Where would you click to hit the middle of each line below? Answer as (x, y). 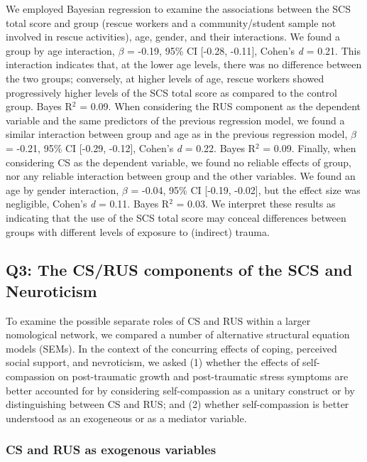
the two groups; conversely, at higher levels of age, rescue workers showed (165, 78)
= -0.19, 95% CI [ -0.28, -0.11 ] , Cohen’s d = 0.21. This (243, 50)
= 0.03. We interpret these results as (256, 204)
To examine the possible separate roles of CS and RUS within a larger (158, 320)
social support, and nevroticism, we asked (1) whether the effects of (153, 362)
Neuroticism (51, 290)
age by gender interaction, (62, 189)
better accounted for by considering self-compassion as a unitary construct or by (180, 390)
